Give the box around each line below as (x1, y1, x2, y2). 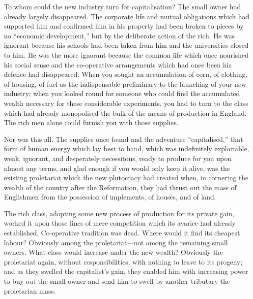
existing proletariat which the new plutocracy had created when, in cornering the (4, 172, 249, 183)
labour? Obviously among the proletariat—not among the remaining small (4, 237, 228, 247)
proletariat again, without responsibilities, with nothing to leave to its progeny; (4, 256, 243, 266)
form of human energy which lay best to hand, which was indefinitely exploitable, (4, 143, 249, 154)
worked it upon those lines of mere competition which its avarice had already (4, 218, 236, 228)
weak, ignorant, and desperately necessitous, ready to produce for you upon (4, 153, 231, 163)
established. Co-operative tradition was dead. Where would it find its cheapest (4, 228, 240, 238)
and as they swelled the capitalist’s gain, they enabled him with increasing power (4, 266, 248, 276)
